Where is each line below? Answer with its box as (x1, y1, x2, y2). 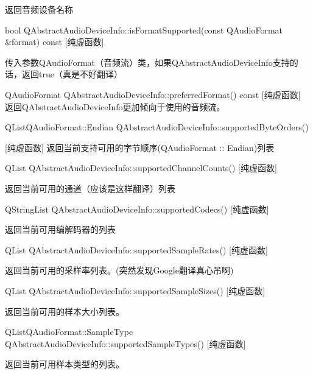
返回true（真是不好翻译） (21, 68, 122, 80)
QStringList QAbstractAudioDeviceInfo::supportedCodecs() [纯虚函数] (5, 202, 269, 215)
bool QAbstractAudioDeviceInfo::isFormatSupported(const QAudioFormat (5, 23, 283, 36)
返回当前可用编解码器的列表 (5, 223, 116, 236)
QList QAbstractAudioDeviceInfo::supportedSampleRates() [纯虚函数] (5, 243, 268, 256)
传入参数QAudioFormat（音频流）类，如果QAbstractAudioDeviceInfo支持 (5, 55, 290, 68)
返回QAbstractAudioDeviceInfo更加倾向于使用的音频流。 (5, 100, 225, 113)
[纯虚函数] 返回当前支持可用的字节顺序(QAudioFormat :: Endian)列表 (5, 141, 275, 153)
